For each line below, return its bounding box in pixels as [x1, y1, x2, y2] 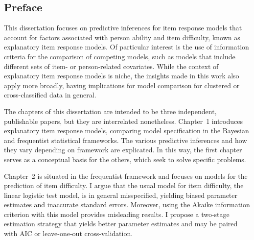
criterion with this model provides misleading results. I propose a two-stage [4, 209, 230, 219]
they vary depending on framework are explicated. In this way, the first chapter [4, 144, 242, 155]
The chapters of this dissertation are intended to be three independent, [4, 106, 217, 116]
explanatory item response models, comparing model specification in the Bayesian [4, 125, 249, 136]
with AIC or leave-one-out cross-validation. [4, 228, 133, 239]
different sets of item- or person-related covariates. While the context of [4, 61, 219, 71]
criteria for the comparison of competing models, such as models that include [4, 51, 235, 61]
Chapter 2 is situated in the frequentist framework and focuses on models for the [4, 170, 248, 181]
